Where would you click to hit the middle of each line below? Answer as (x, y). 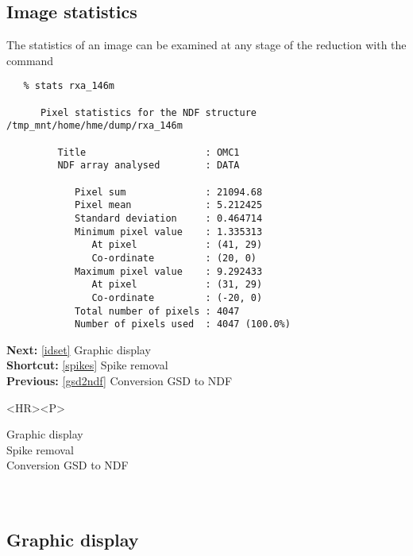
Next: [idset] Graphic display (79, 349)
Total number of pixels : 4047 (157, 311)
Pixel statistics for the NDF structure (148, 112)
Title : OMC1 (149, 152)
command (30, 60)
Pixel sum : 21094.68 (168, 192)
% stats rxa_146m (69, 86)
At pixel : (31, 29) (177, 285)
